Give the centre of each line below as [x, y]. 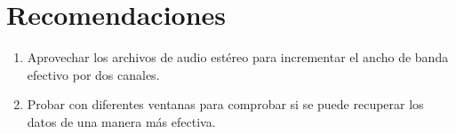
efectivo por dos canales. [93, 74]
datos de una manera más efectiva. [121, 121]
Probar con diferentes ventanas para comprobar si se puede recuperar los [225, 104]
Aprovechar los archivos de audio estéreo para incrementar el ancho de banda [238, 57]
